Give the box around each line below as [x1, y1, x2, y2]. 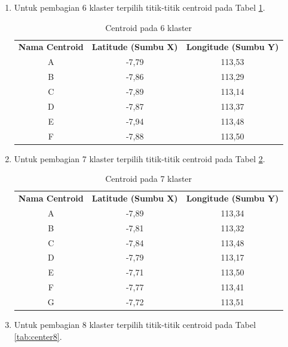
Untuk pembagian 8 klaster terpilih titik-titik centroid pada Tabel [14, 318, 256, 331]
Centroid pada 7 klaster [105, 172, 192, 185]
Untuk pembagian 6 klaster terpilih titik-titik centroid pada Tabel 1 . [14, 1, 265, 13]
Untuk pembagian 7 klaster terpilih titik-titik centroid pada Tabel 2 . [14, 152, 265, 165]
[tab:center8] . [14, 330, 62, 342]
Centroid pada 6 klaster [105, 21, 192, 33]
